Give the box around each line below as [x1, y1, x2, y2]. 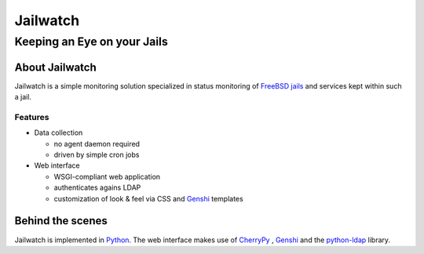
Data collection [34, 128, 83, 137]
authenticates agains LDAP [53, 183, 141, 192]
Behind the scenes [14, 214, 108, 227]
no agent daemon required [53, 139, 141, 148]
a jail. [14, 93, 31, 102]
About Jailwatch [14, 60, 97, 74]
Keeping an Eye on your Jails [14, 34, 168, 49]
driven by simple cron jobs [53, 150, 140, 160]
